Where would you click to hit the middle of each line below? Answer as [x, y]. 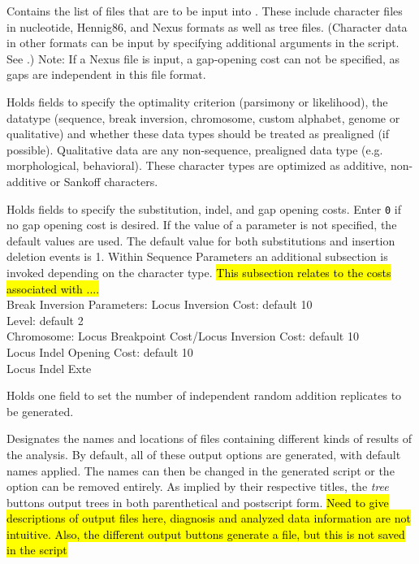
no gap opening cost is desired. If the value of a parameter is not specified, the [202, 225]
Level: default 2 [45, 320]
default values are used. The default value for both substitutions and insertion [201, 240]
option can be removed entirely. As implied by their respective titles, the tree [198, 486]
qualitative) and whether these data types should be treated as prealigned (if [198, 134]
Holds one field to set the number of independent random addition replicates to [204, 395]
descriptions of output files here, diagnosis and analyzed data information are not [209, 518]
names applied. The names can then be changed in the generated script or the [201, 470]
